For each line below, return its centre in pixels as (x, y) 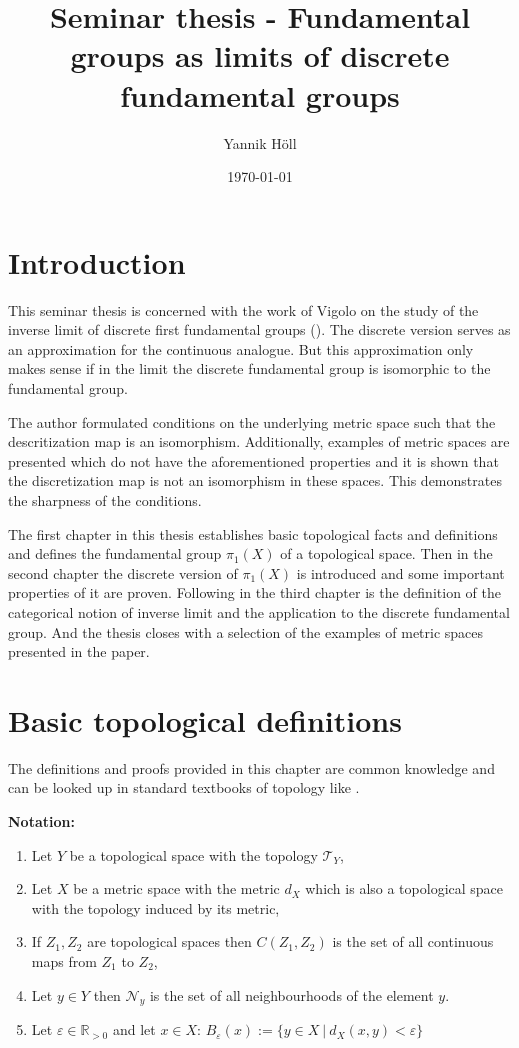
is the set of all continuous (413, 941)
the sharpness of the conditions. (105, 499)
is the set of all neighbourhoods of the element (291, 994)
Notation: (41, 821)
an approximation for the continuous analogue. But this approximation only (241, 348)
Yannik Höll (260, 142)
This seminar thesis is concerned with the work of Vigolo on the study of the (243, 309)
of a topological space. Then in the (386, 553)
